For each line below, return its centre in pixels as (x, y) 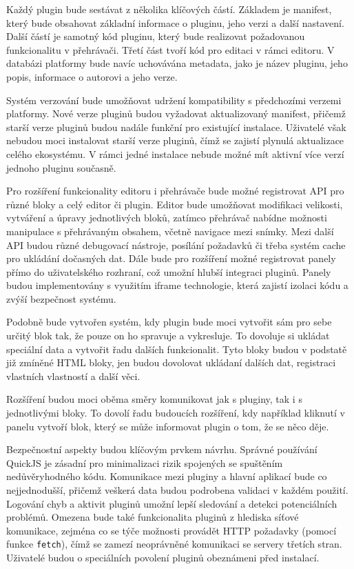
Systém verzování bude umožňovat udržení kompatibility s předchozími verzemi (174, 100)
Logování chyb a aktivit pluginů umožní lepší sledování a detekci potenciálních (172, 503)
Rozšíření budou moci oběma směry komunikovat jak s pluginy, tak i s (154, 399)
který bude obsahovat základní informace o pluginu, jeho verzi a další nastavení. (175, 22)
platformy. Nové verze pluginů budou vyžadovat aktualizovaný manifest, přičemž (176, 113)
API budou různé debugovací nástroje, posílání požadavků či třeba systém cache (176, 244)
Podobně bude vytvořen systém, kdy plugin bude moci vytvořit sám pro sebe (169, 322)
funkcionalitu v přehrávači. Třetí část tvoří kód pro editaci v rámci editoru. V (170, 49)
